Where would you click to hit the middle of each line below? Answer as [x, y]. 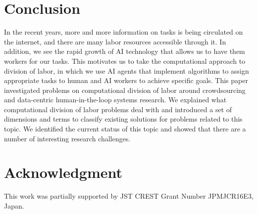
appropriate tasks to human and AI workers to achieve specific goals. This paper [126, 80]
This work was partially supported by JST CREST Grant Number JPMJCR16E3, [129, 196]
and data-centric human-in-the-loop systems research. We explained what [115, 100]
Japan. [14, 205]
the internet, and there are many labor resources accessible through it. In [115, 41]
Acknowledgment [63, 172]
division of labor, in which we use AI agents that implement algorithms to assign [127, 70]
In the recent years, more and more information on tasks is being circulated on [124, 32]
